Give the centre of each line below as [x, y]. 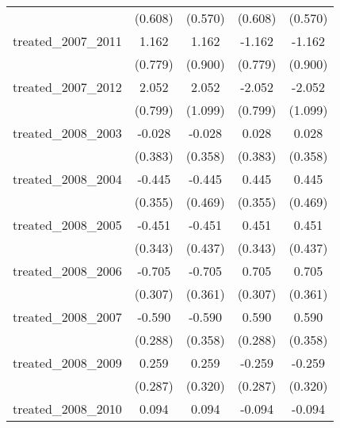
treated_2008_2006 [67, 271]
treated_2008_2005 [67, 225]
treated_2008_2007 [67, 317]
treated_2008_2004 [67, 179]
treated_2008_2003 [67, 133]
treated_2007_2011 [67, 41]
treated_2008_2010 [67, 409]
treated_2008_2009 [67, 363]
